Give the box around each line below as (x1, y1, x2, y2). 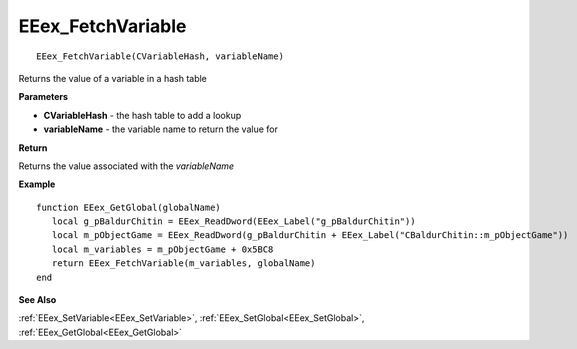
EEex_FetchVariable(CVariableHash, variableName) (36, 50, 285, 62)
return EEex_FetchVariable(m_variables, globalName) (51, 258, 316, 269)
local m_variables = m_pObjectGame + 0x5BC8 (51, 243, 274, 255)
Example (18, 178, 56, 190)
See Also (18, 294, 57, 306)
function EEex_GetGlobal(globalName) (36, 201, 222, 213)
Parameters (18, 91, 69, 103)
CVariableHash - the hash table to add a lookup (43, 109, 242, 121)
